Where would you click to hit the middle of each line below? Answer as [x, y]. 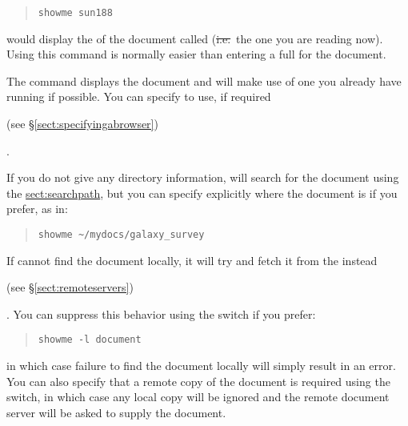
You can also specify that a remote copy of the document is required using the [198, 381]
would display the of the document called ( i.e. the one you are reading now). [195, 38]
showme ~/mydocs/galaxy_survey [121, 235]
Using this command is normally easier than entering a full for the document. [196, 54]
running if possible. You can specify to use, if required [139, 96]
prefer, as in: [37, 209]
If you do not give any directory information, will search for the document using [203, 177]
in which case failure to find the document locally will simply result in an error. [201, 366]
